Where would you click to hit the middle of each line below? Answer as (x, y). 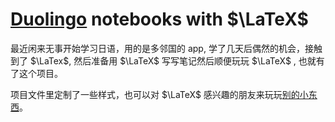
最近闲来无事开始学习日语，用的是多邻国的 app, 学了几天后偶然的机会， (157, 48)
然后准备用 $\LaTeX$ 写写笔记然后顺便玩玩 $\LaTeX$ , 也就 (195, 60)
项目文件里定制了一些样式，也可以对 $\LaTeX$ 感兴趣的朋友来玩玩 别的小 (159, 94)
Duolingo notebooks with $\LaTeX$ (159, 19)
